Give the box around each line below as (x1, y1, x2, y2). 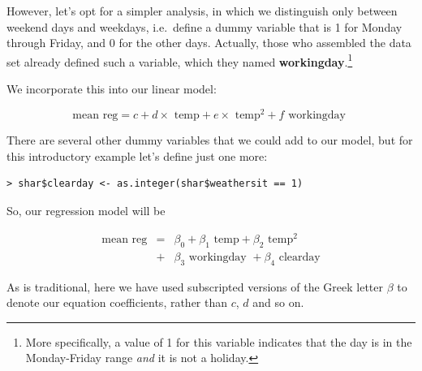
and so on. (252, 294, 304, 311)
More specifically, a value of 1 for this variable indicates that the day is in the (25, 333, 412, 350)
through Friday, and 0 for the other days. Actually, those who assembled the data (6, 34, 411, 51)
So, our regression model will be (6, 201, 166, 218)
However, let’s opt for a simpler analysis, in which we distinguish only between (6, 2, 398, 19)
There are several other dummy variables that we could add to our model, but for (6, 132, 413, 149)
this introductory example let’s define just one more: (6, 147, 268, 164)
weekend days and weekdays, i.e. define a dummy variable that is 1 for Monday (6, 18, 403, 35)
